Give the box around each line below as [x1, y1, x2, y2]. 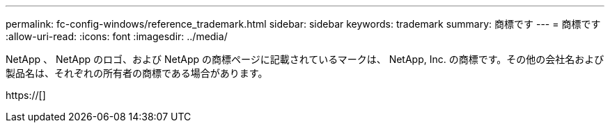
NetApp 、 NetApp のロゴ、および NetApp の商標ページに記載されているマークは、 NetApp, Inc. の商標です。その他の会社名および [6, 53, 604, 65]
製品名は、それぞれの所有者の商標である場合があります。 [6, 67, 268, 79]
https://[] [6, 89, 46, 101]
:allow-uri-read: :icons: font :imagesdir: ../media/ [6, 30, 228, 42]
